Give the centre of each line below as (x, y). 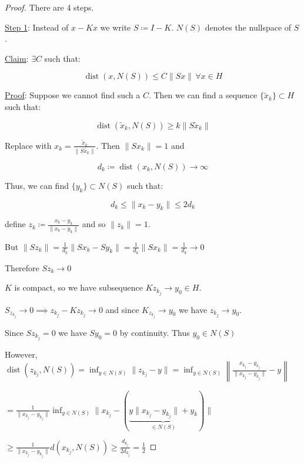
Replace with (28, 145)
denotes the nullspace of (248, 27)
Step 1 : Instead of (37, 27)
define (15, 224)
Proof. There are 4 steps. (49, 7)
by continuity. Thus (155, 332)
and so (94, 224)
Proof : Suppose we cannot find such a (73, 95)
